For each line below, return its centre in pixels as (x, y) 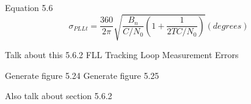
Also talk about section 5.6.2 (59, 96)
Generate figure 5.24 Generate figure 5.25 (82, 75)
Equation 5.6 (29, 7)
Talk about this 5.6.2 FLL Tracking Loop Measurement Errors (122, 55)
